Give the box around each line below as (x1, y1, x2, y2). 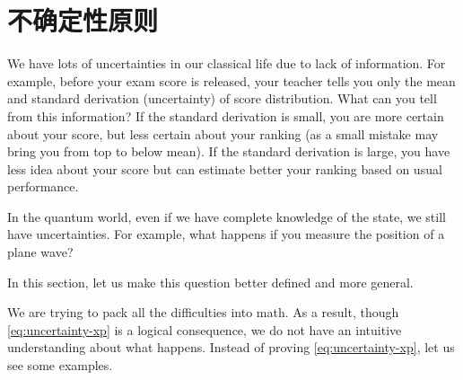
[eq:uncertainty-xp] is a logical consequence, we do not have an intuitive (7, 320, 402, 339)
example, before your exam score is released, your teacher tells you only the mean (7, 71, 456, 90)
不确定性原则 (7, 2, 159, 39)
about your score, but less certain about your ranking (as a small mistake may (7, 124, 439, 143)
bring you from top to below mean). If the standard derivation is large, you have (7, 142, 450, 161)
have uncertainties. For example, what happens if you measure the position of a (7, 225, 445, 243)
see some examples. (7, 356, 113, 375)
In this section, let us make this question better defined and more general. (7, 272, 414, 291)
